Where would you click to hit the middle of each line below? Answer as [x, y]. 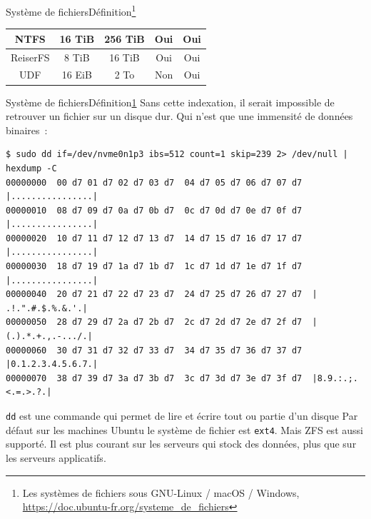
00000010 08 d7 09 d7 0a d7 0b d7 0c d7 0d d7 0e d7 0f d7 [154, 210]
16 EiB [77, 75]
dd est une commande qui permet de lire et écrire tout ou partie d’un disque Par [182, 415]
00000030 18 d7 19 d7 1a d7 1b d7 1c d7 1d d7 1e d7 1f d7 [154, 267]
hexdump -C [31, 168]
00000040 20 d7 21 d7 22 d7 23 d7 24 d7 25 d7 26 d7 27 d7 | [162, 294]
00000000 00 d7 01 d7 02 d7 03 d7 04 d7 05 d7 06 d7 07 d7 [154, 182]
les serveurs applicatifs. [56, 457]
